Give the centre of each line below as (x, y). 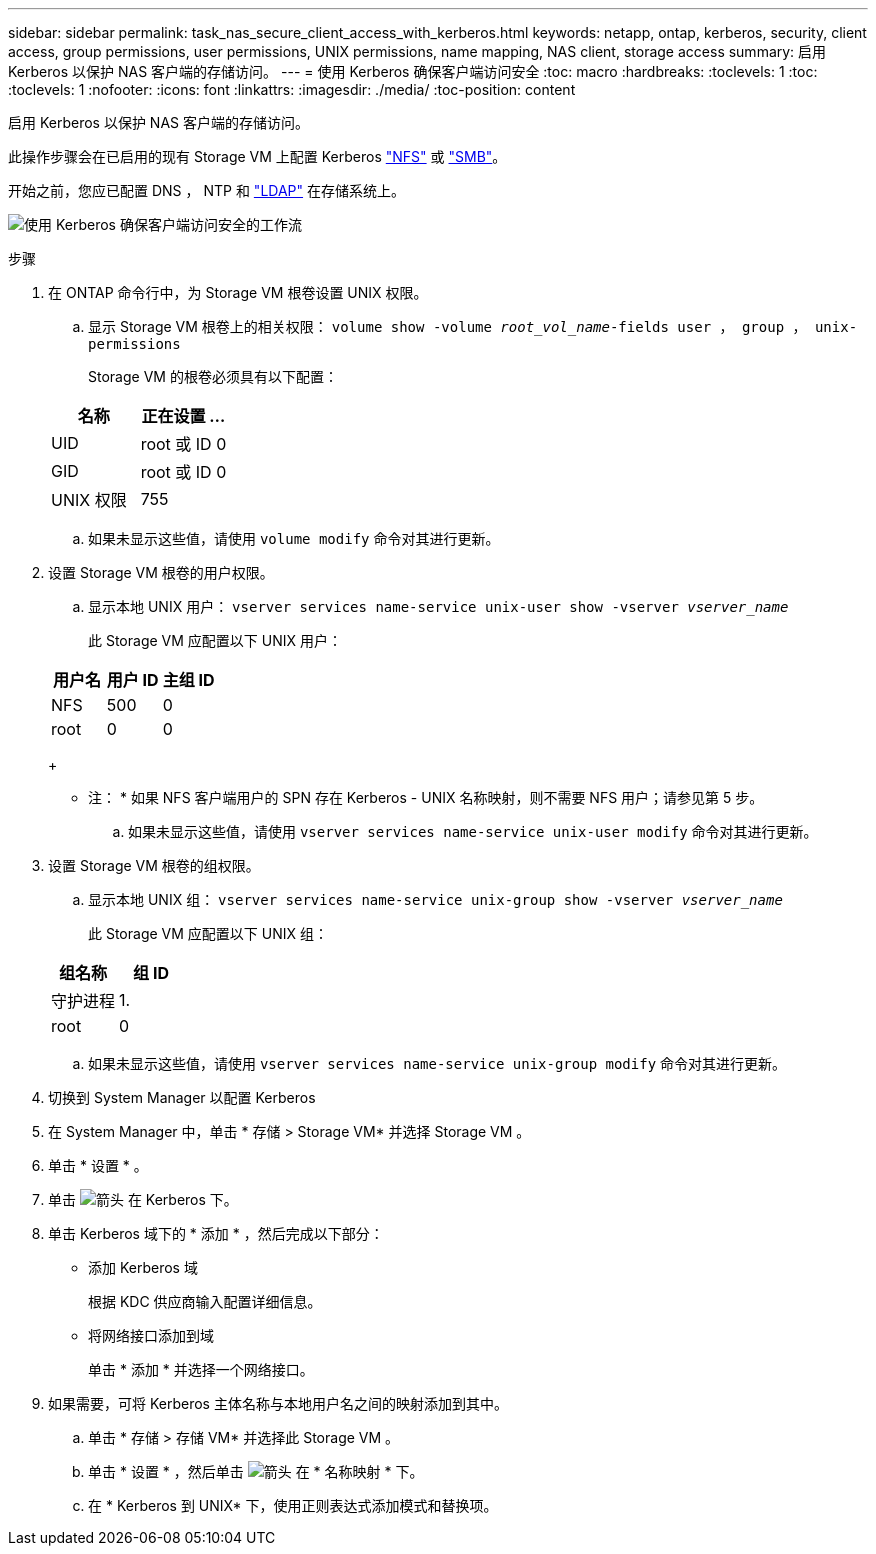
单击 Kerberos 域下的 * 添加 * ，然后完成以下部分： (216, 1233)
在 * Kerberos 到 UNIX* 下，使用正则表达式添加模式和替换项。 (293, 1505)
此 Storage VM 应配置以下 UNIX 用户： (215, 640)
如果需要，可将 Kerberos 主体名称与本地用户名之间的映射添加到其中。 (278, 1403)
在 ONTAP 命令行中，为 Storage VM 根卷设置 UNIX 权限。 (238, 292)
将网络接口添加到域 (151, 1335)
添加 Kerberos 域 (143, 1267)
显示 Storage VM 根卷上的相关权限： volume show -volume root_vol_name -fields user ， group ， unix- (473, 326)
